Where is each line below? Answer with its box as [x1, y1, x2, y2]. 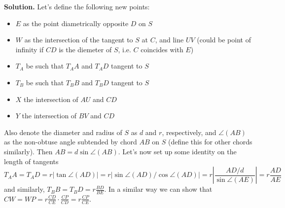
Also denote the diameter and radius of [4, 127, 122, 137]
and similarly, [4, 184, 45, 194]
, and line [155, 35, 184, 45]
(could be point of [197, 35, 251, 45]
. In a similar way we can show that [104, 184, 213, 194]
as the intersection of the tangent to [24, 35, 133, 45]
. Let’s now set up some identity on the [118, 146, 237, 156]
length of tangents [4, 156, 59, 166]
